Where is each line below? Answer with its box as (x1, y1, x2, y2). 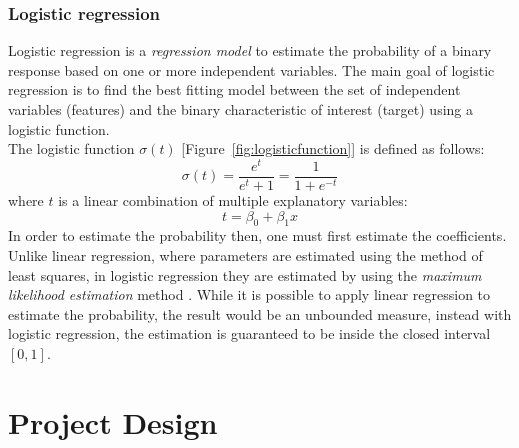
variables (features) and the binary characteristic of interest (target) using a (8, 99, 473, 119)
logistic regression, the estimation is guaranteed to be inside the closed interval (8, 323, 491, 344)
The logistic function (8, 138, 135, 159)
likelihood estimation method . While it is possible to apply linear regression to (8, 284, 491, 305)
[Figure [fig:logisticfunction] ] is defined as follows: (181, 138, 485, 159)
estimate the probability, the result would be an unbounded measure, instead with (8, 303, 512, 324)
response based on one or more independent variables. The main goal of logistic (8, 59, 495, 80)
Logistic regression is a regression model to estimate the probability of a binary (8, 40, 492, 61)
